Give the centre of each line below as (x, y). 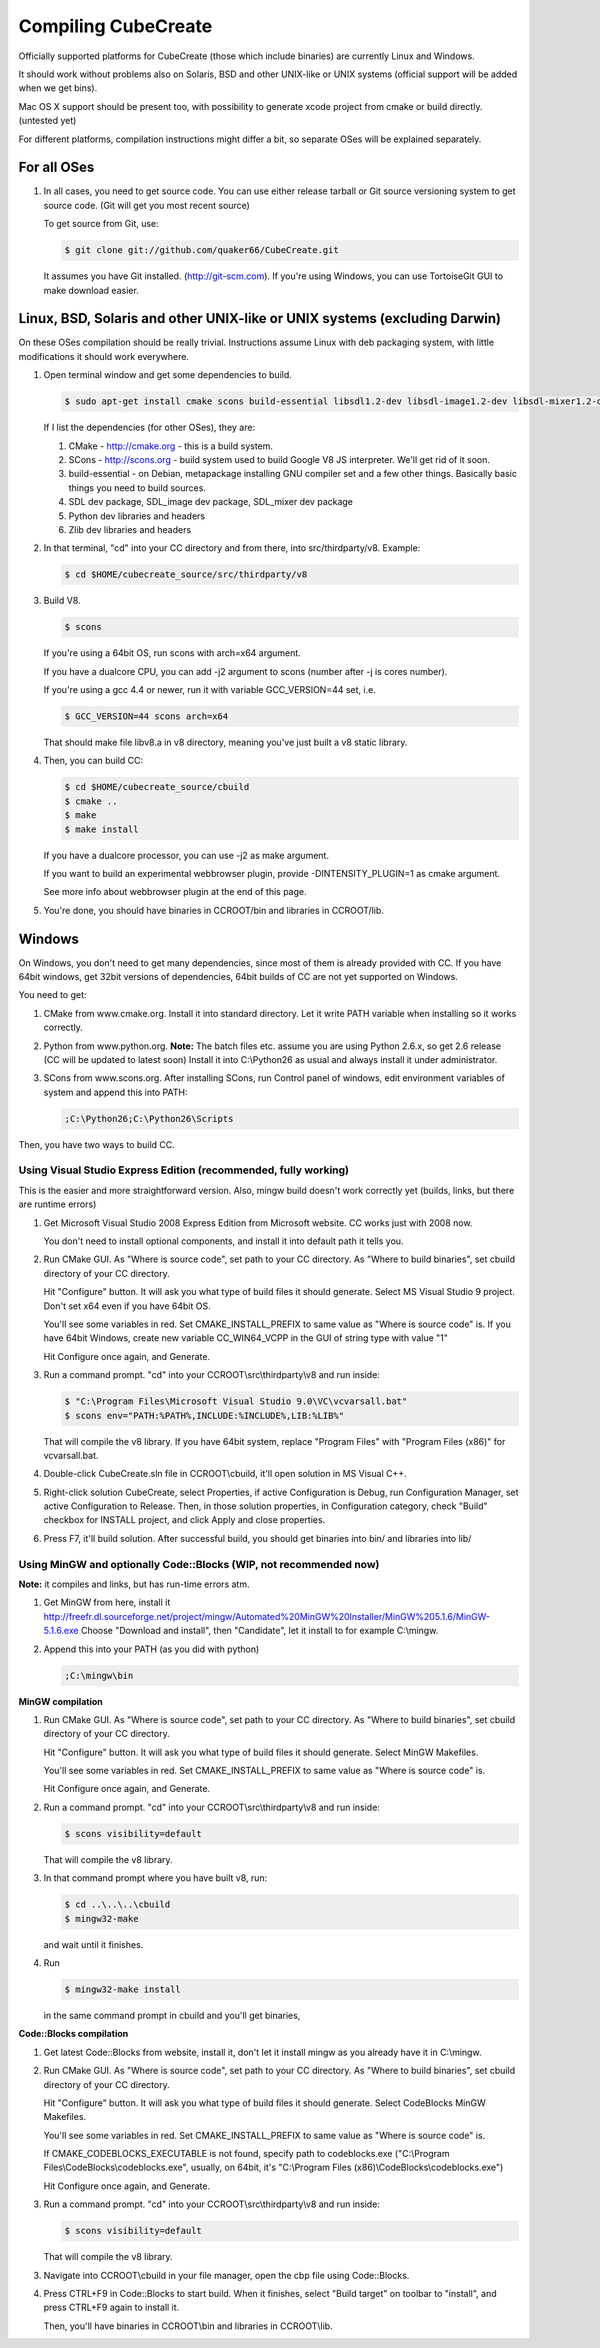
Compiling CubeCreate (115, 26)
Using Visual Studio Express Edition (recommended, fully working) (184, 1170)
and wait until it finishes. (93, 1944)
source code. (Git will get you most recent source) (146, 205)
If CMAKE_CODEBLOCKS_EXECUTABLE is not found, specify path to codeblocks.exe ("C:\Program (246, 2154)
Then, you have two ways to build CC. (96, 1144)
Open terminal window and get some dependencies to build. (167, 375)
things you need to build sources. (137, 487)
